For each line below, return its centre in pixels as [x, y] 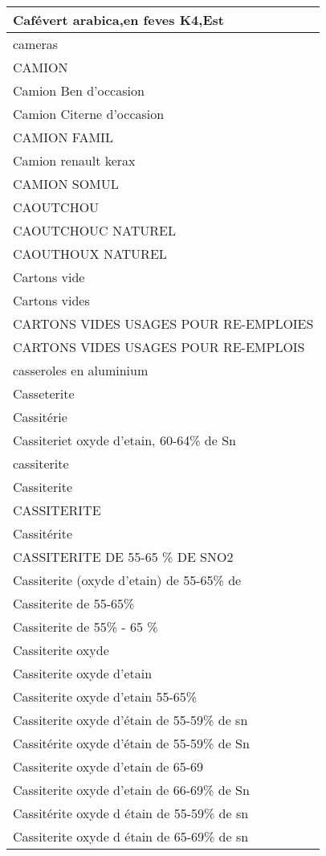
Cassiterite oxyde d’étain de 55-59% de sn [130, 720]
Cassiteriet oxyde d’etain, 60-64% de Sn [124, 440]
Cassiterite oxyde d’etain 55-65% [105, 696]
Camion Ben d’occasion [79, 90]
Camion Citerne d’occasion [89, 114]
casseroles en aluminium [81, 370]
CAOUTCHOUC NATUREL [94, 230]
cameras [36, 44]
